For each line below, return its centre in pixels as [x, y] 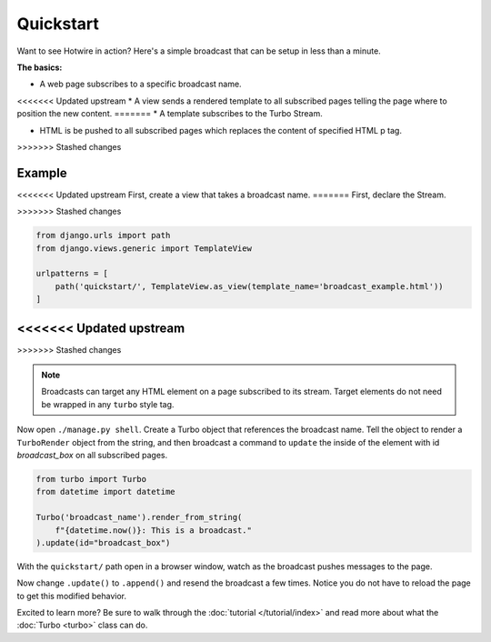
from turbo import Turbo [91, 479]
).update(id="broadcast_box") [103, 542]
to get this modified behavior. [72, 596]
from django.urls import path [103, 236]
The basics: [40, 67]
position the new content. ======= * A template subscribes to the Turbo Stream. [170, 114]
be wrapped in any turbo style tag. [108, 404]
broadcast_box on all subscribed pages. [92, 455]
